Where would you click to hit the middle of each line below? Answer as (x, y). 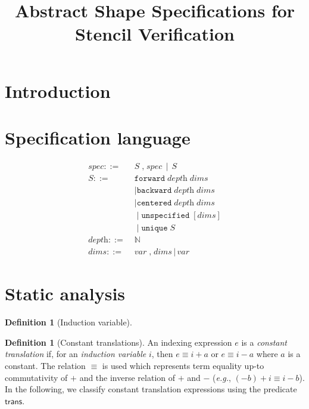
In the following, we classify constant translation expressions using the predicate (151, 389)
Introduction (58, 90)
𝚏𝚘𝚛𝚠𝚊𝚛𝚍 (150, 178)
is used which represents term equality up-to (183, 366)
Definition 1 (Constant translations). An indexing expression (118, 342)
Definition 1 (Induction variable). (68, 322)
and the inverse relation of (127, 377)
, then (162, 354)
